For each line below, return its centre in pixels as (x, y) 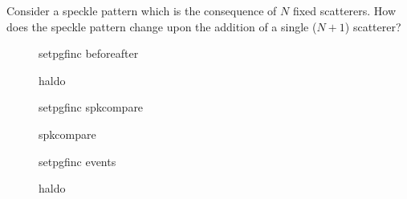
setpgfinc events (77, 161)
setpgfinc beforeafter (89, 53)
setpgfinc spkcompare (91, 107)
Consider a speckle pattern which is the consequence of (142, 10)
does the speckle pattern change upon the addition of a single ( (162, 26)
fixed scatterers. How (344, 10)
